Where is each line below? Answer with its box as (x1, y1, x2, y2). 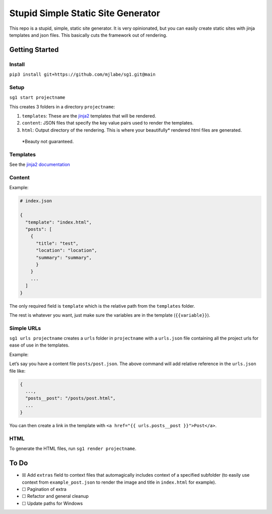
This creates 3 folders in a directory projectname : (9, 103, 115, 109)
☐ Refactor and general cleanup (22, 493, 89, 499)
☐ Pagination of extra (22, 486, 66, 492)
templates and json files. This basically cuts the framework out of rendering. (9, 32, 167, 38)
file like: (9, 368, 26, 374)
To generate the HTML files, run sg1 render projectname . (9, 445, 137, 451)
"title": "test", (36, 240, 79, 246)
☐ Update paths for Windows (22, 500, 83, 506)
